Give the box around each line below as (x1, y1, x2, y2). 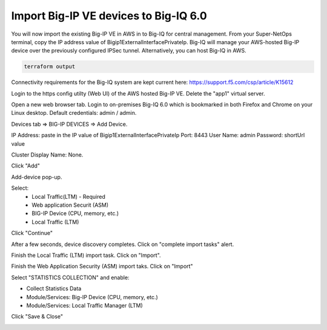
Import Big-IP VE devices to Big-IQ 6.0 (11, 9, 207, 22)
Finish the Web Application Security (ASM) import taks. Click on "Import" (11, 263, 193, 270)
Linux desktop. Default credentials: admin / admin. (11, 109, 137, 117)
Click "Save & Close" (11, 313, 64, 320)
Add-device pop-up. (11, 173, 62, 181)
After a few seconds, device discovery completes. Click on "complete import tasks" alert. (11, 241, 234, 248)
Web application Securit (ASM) (31, 201, 109, 209)
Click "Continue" (11, 230, 53, 237)
